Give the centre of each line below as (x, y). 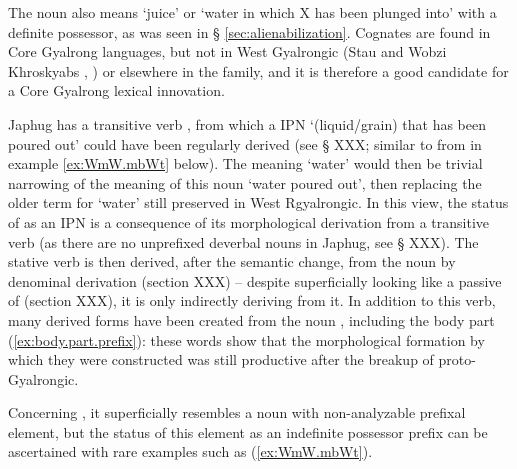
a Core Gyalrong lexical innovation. (116, 90)
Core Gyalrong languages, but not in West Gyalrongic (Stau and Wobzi (227, 51)
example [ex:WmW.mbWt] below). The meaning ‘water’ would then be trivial (245, 163)
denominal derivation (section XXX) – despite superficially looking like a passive (255, 280)
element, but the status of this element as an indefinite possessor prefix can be (248, 431)
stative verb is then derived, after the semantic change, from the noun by (232, 261)
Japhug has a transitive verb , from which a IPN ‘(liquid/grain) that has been (247, 123)
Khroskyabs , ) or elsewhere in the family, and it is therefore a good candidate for (258, 70)
